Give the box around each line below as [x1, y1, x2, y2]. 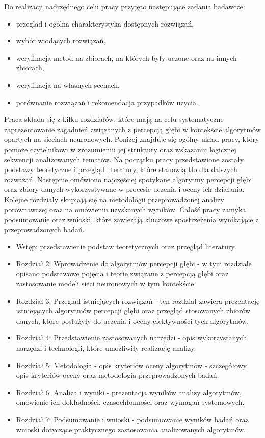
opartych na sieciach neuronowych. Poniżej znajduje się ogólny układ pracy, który [4, 134, 259, 144]
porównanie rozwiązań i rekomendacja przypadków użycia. [16, 96, 198, 107]
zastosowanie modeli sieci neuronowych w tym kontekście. [16, 278, 196, 289]
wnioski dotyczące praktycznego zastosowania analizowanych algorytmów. [16, 424, 246, 434]
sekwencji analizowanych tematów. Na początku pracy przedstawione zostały [4, 154, 244, 164]
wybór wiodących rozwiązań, [16, 35, 106, 46]
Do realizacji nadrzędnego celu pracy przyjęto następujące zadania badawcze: [4, 1, 245, 11]
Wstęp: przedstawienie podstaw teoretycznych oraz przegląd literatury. [16, 241, 236, 252]
